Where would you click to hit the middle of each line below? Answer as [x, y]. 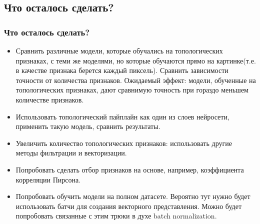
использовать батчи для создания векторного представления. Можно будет [129, 206]
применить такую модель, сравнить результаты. [88, 126]
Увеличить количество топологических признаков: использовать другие [124, 143]
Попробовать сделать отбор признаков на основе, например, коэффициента [130, 169]
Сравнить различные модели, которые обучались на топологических [119, 50]
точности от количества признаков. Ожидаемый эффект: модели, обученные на [136, 80]
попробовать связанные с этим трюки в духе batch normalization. [116, 216]
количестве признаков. [50, 99]
